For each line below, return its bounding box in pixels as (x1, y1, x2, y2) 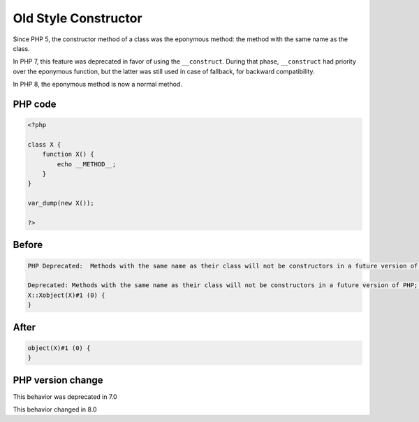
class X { (27, 140, 61, 148)
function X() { (42, 150, 94, 159)
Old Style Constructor (13, 10, 142, 26)
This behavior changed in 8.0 (13, 405, 97, 414)
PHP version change (13, 374, 104, 386)
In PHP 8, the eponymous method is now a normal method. (13, 80, 183, 89)
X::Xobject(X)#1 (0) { (27, 291, 105, 299)
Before (13, 239, 43, 251)
